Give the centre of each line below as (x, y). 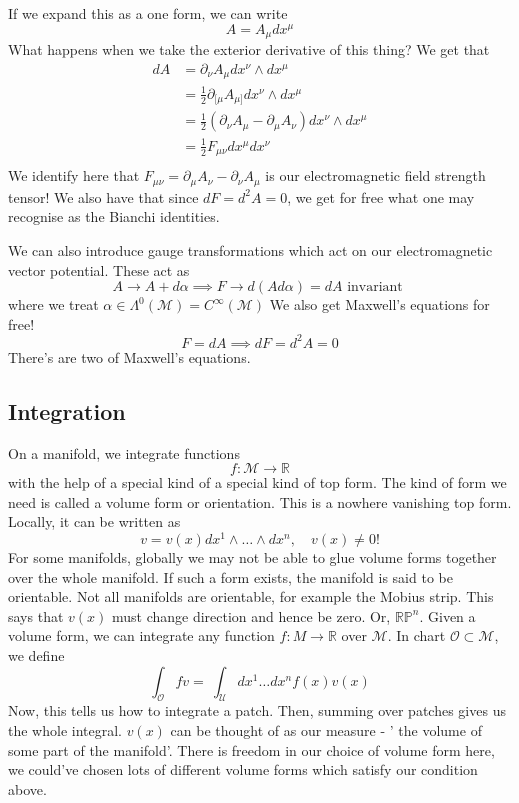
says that (36, 615)
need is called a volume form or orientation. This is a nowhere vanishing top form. (260, 501)
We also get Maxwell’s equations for (379, 304)
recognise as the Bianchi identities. (114, 216)
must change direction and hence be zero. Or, (251, 615)
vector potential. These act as (99, 269)
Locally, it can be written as (94, 521)
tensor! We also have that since (103, 196)
